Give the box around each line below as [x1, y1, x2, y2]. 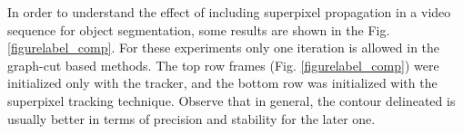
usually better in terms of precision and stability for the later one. [7, 109, 376, 128]
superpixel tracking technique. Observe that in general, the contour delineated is [7, 91, 456, 110]
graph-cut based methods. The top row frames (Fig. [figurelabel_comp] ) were [7, 55, 439, 74]
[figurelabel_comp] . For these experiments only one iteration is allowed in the [7, 38, 440, 57]
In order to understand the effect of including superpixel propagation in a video [7, 3, 451, 21]
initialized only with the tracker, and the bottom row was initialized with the [7, 73, 438, 92]
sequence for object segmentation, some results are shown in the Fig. [7, 20, 390, 39]
